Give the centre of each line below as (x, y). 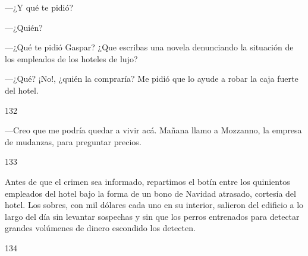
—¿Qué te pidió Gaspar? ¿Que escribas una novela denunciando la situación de (149, 47)
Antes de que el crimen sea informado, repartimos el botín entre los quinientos (147, 181)
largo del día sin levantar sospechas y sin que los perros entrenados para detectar (152, 216)
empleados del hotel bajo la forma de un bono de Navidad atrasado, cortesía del (150, 193)
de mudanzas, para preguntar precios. (73, 141)
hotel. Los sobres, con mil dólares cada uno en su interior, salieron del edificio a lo (154, 205)
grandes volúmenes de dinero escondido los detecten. (100, 228)
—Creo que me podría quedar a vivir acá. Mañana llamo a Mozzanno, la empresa (153, 130)
